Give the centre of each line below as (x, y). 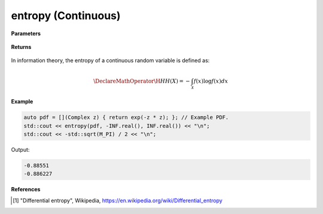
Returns (21, 47)
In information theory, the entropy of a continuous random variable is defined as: (110, 60)
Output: (20, 149)
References (26, 189)
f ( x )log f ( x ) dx (211, 81)
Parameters (26, 33)
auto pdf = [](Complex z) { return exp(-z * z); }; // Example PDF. (126, 117)
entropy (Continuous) (66, 16)
